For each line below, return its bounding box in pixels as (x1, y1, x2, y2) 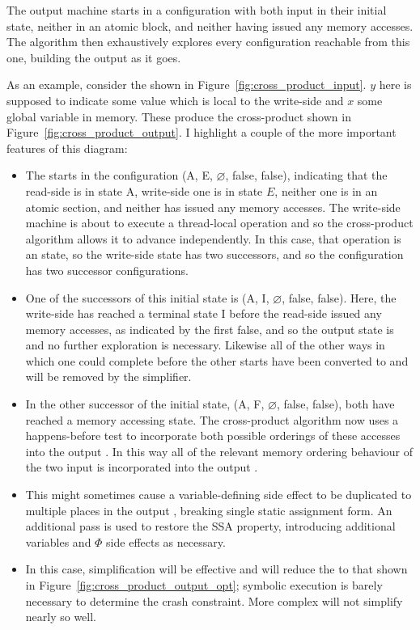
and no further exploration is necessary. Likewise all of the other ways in (25, 336, 385, 353)
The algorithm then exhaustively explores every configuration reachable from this (6, 33, 410, 50)
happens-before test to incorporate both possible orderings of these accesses (25, 427, 401, 444)
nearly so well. (25, 608, 97, 625)
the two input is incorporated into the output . (25, 459, 258, 476)
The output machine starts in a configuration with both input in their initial (6, 2, 387, 18)
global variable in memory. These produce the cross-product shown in (6, 108, 351, 125)
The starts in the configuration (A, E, (25, 167, 213, 184)
